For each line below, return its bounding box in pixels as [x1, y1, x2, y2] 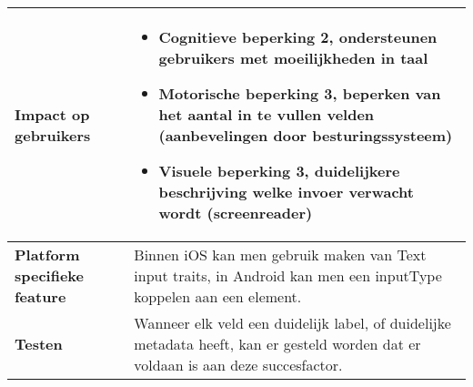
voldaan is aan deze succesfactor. [134, 354, 343, 375]
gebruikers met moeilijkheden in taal [158, 47, 428, 68]
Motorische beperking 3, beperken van [158, 83, 441, 104]
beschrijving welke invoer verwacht [158, 181, 414, 202]
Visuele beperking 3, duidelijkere [158, 160, 400, 181]
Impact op [15, 104, 90, 125]
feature [15, 286, 66, 307]
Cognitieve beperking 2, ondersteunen [158, 26, 438, 47]
